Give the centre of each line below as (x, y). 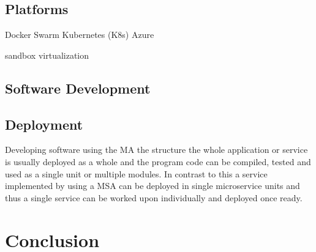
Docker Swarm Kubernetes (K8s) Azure (80, 35)
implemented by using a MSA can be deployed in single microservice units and (152, 186)
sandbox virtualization (47, 55)
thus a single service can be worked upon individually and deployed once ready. (154, 197)
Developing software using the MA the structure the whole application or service (156, 150)
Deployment (44, 124)
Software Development (78, 88)
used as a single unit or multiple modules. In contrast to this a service (136, 173)
